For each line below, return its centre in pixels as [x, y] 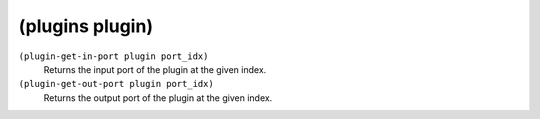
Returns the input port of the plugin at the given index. [155, 69]
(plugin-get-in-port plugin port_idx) [113, 56]
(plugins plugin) [86, 26]
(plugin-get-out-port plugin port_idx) [116, 84]
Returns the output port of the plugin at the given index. [158, 97]
